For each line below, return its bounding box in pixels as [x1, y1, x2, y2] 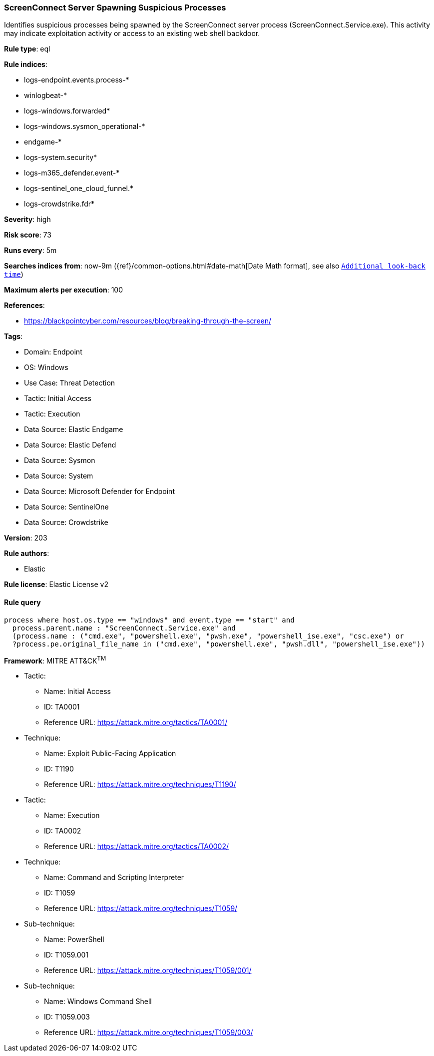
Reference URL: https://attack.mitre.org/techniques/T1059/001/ [44, 966, 252, 975]
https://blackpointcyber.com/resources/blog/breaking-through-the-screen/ [24, 316, 272, 325]
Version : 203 [4, 533, 47, 542]
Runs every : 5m [4, 246, 57, 255]
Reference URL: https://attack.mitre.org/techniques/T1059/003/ [44, 1028, 253, 1037]
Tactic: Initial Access [24, 394, 91, 403]
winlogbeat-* [24, 91, 67, 100]
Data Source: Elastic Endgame [24, 425, 123, 434]
